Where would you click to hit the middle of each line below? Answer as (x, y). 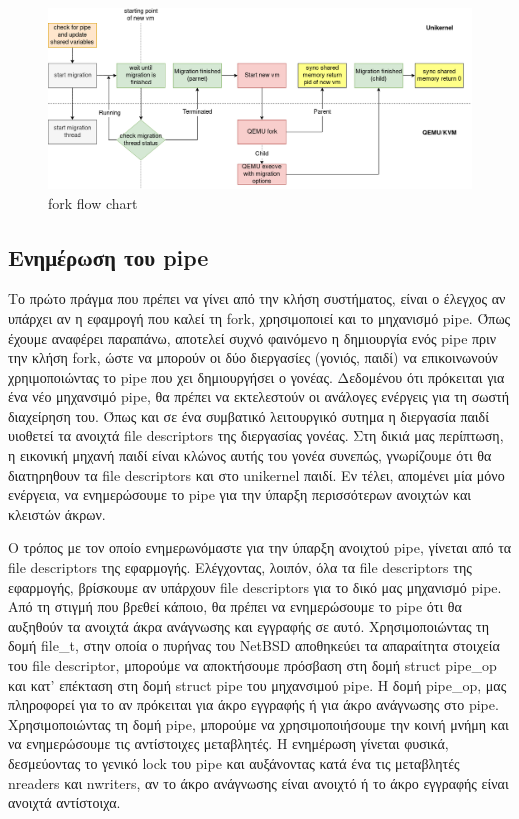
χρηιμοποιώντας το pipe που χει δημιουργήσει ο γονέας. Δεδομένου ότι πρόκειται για (256, 376)
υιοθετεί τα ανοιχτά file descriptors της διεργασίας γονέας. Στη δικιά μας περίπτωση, (256, 435)
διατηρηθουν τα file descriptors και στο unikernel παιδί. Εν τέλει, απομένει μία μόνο (256, 474)
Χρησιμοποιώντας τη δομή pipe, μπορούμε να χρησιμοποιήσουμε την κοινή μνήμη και (258, 723)
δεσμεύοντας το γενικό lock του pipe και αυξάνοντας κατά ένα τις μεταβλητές (234, 762)
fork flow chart (93, 202)
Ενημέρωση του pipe (108, 256)
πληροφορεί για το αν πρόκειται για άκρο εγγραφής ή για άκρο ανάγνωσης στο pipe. (253, 704)
